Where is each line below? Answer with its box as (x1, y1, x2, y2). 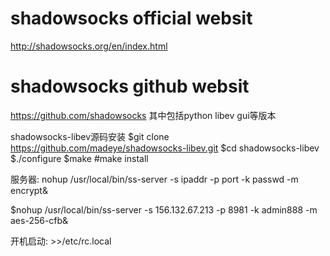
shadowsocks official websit (10, 7, 253, 30)
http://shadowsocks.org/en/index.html (10, 40, 168, 52)
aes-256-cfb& (10, 214, 69, 226)
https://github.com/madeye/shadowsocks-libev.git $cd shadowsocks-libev (10, 142, 320, 154)
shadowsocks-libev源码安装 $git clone (10, 130, 170, 142)
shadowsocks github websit (10, 75, 250, 98)
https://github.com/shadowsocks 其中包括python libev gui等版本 (10, 109, 277, 121)
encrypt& (10, 184, 48, 196)
